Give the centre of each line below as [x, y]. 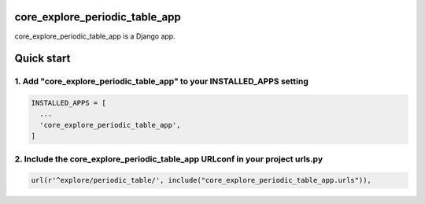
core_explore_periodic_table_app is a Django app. [95, 36]
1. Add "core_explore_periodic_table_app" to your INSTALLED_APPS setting [161, 81]
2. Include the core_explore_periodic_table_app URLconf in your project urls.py [168, 159]
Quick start [42, 59]
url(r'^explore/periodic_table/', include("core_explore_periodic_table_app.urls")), [201, 180]
